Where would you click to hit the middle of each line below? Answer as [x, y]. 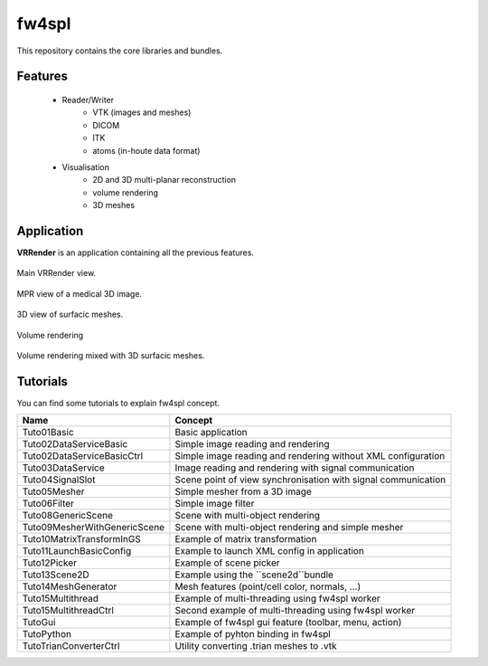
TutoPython [47, 634]
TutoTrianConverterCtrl [71, 646]
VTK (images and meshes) [142, 112]
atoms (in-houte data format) [146, 150]
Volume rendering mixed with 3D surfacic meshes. [111, 355]
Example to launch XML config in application [270, 551]
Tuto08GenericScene [67, 516]
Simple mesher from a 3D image [243, 491]
